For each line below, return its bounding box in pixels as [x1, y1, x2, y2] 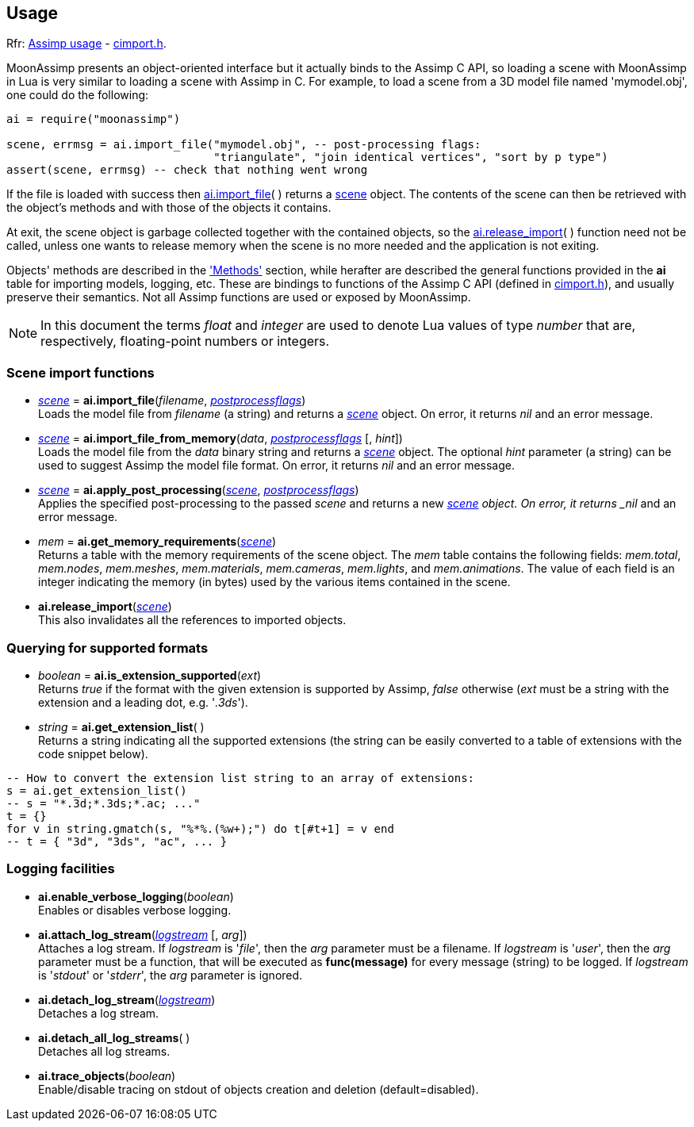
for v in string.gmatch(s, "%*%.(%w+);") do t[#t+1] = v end [6, 822, 394, 835]
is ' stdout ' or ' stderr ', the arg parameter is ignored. [38, 968, 303, 982]
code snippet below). [38, 746, 148, 761]
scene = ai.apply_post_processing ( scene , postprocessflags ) [38, 483, 359, 497]
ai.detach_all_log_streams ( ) [38, 1030, 190, 1045]
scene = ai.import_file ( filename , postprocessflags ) [38, 393, 306, 408]
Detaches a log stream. [38, 1006, 159, 1020]
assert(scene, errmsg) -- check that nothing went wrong [6, 163, 368, 177]
